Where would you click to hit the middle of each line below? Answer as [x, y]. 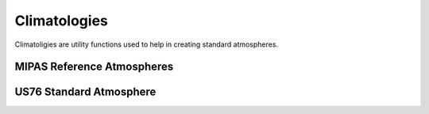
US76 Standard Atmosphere [85, 92]
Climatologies [62, 21]
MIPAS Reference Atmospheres [94, 67]
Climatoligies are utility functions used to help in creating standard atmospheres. [146, 44]
